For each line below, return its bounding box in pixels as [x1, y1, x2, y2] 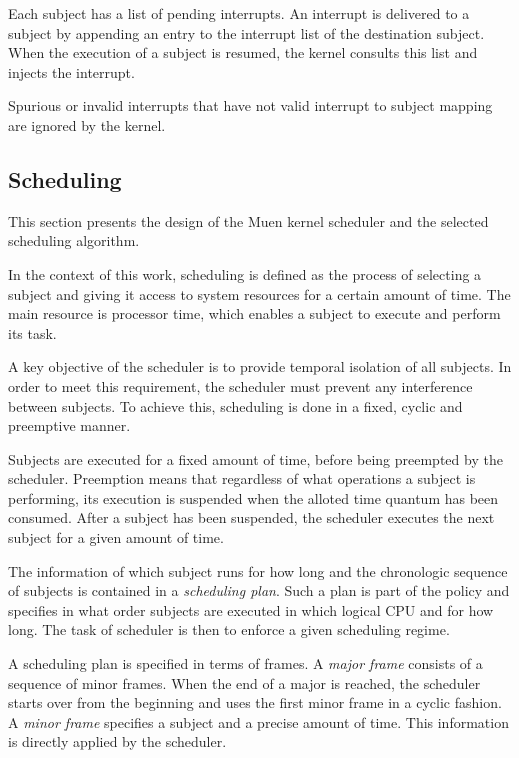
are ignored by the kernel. [8, 114, 166, 135]
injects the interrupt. [8, 61, 135, 82]
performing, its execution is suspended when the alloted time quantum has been [8, 487, 499, 508]
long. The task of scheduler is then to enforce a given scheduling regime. [8, 619, 450, 640]
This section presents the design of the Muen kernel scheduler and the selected [8, 210, 489, 231]
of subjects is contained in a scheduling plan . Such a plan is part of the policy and [8, 580, 510, 601]
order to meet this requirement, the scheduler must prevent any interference [8, 375, 473, 396]
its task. [8, 322, 57, 343]
